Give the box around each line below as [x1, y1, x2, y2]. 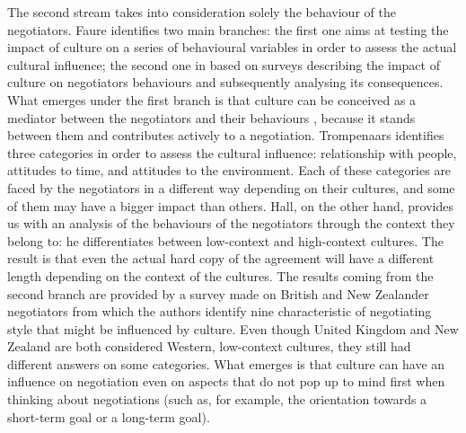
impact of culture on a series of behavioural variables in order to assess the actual [7, 38, 457, 57]
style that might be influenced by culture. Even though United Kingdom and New [7, 319, 459, 338]
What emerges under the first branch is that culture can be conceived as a [7, 90, 417, 109]
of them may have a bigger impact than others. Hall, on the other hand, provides [7, 196, 453, 215]
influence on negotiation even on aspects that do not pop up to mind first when [7, 372, 445, 391]
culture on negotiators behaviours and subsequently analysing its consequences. [7, 73, 444, 92]
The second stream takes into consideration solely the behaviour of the [7, 3, 396, 21]
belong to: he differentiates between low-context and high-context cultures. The [7, 231, 444, 250]
